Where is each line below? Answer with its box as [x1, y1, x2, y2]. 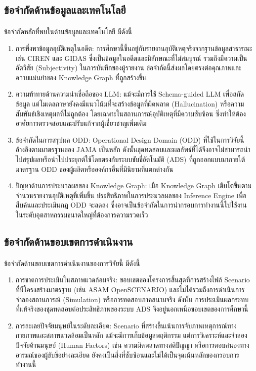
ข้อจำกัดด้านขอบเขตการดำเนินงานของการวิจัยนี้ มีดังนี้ [4, 258, 140, 268]
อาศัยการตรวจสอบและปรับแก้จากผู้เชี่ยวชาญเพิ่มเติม [15, 118, 147, 128]
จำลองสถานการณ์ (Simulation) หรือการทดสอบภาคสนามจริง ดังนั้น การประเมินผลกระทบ [15, 294, 249, 304]
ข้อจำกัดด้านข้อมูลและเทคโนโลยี [4, 2, 126, 17]
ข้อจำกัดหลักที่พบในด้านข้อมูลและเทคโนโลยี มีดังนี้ [4, 26, 132, 37]
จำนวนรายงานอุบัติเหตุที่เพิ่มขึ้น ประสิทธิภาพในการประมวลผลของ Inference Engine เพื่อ [15, 190, 247, 200]
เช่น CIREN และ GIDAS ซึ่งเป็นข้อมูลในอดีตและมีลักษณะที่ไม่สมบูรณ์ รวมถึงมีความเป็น [15, 53, 248, 63]
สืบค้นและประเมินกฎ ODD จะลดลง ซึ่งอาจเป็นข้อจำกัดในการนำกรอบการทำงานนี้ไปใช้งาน [15, 200, 247, 210]
